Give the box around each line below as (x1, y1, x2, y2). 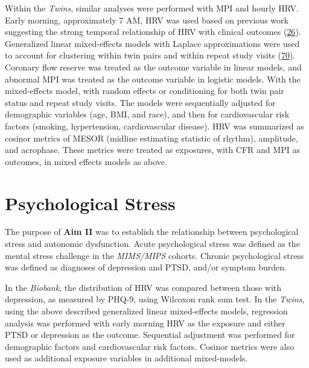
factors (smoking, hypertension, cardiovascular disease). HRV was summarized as (5, 119, 304, 132)
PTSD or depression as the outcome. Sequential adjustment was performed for (5, 328, 295, 341)
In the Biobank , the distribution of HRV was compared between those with (5, 281, 282, 293)
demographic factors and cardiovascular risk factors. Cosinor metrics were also (5, 340, 295, 352)
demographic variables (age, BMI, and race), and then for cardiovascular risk (5, 108, 290, 120)
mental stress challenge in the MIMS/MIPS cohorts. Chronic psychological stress (5, 249, 304, 261)
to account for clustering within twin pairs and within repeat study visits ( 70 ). (5, 49, 296, 61)
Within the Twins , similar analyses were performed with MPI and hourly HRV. (5, 2, 299, 14)
